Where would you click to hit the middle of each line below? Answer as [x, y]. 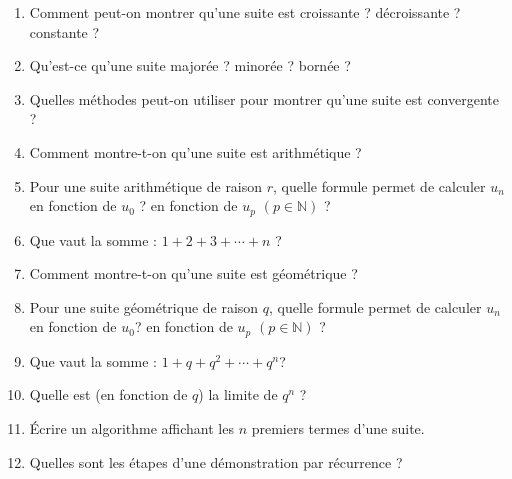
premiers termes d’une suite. [338, 428]
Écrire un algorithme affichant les [131, 428]
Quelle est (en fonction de [108, 394]
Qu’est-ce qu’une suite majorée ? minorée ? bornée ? [190, 65]
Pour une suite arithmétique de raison [146, 185]
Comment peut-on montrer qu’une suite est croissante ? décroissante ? [245, 12]
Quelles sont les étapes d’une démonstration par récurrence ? [216, 461]
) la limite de [238, 394]
